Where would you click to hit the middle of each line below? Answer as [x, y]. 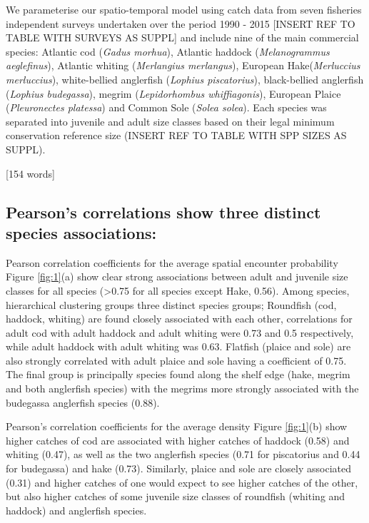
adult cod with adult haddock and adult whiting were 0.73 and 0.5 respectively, [180, 332]
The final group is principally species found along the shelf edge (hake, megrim [178, 374]
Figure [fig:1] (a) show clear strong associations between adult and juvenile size [177, 276]
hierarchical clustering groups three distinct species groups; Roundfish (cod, [171, 304]
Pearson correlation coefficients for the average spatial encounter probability [172, 262]
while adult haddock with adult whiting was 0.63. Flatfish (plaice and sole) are [178, 346]
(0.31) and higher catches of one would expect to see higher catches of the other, [182, 482]
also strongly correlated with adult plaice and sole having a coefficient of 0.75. [176, 360]
